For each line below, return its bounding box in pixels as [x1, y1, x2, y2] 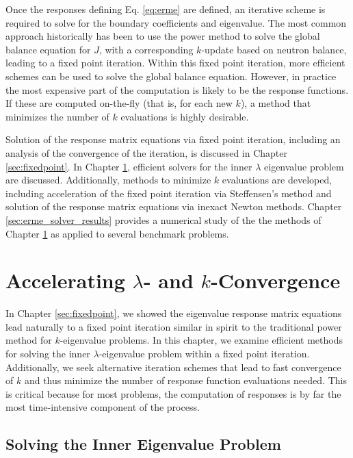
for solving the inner [5, 346, 90, 360]
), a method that [240, 96, 311, 110]
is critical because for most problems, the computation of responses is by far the [5, 386, 341, 400]
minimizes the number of [5, 109, 109, 123]
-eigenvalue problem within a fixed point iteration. [99, 346, 310, 360]
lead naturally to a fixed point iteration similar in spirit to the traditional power [5, 319, 342, 333]
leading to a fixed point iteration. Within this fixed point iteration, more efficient [5, 55, 345, 70]
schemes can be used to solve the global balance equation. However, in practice [5, 68, 337, 83]
